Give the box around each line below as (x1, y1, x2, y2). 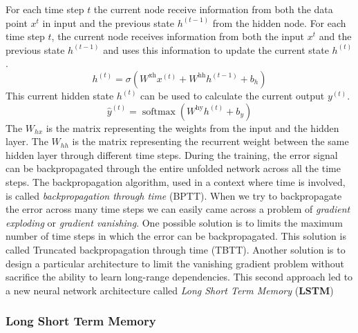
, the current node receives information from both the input (51, 29, 305, 44)
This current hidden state (6, 88, 114, 102)
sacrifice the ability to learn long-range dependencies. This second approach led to (6, 269, 353, 284)
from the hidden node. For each (212, 15, 346, 30)
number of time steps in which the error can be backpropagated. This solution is (6, 229, 346, 243)
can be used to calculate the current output (140, 88, 325, 102)
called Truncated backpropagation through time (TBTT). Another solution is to (6, 242, 346, 256)
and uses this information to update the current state (103, 42, 329, 57)
